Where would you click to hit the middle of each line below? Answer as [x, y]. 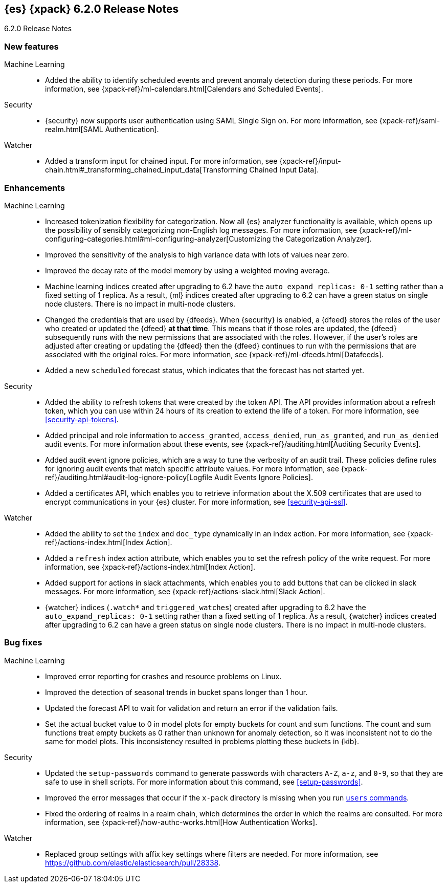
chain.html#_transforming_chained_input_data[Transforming [146, 170]
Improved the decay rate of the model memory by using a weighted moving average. [187, 270]
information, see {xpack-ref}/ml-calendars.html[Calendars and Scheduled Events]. [184, 89]
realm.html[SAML [74, 129]
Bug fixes [23, 643]
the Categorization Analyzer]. [322, 239]
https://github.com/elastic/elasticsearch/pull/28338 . [133, 862]
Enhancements [35, 188]
